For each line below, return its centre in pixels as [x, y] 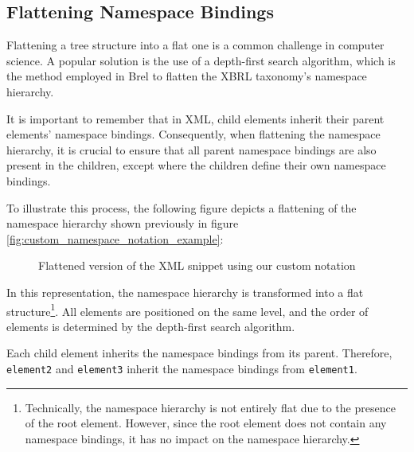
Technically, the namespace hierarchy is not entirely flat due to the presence [210, 407]
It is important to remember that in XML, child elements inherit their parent [195, 118]
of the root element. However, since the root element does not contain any [206, 423]
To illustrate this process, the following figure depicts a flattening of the [182, 207]
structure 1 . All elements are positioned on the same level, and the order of [187, 310]
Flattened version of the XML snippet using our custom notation [197, 265]
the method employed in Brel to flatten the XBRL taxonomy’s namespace [187, 76]
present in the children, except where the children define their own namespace [196, 165]
